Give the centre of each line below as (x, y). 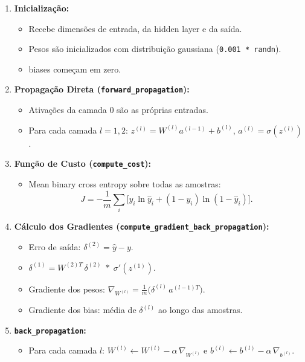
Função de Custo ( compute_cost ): (83, 163)
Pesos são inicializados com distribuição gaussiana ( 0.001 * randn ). (155, 49)
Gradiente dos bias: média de (82, 310)
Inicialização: (42, 8)
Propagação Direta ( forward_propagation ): (102, 89)
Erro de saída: (55, 246)
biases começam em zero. (75, 69)
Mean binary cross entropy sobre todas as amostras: (125, 183)
